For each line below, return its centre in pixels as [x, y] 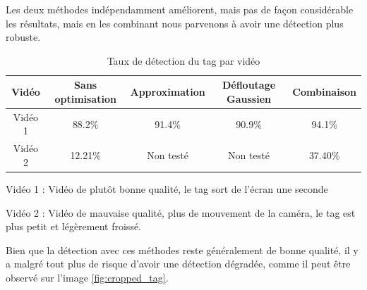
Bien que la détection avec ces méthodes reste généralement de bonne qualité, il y [182, 250]
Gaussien [249, 98]
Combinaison [324, 92]
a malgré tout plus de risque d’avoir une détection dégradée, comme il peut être [178, 264]
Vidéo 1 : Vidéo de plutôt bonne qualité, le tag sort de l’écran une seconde [167, 188]
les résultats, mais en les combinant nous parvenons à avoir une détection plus [175, 23]
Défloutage [249, 85]
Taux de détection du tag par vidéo [183, 60]
